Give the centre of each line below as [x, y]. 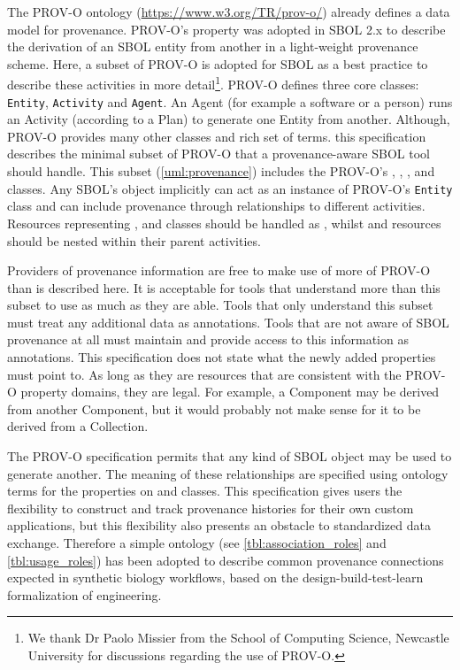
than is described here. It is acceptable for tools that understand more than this [224, 287]
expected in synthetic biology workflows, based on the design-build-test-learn [215, 578]
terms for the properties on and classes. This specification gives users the [205, 491]
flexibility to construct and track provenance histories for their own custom [211, 508]
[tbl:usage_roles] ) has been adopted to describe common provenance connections [226, 560]
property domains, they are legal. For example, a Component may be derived [230, 392]
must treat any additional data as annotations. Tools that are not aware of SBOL [228, 322]
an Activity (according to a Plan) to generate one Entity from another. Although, [229, 119]
